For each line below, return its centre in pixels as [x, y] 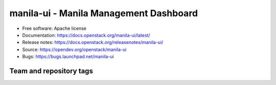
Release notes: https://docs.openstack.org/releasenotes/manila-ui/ [93, 42]
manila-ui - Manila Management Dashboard [104, 13]
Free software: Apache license [54, 28]
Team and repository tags [51, 71]
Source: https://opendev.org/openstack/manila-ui [74, 49]
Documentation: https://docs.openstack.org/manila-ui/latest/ [86, 35]
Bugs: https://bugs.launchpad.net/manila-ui [68, 57]
